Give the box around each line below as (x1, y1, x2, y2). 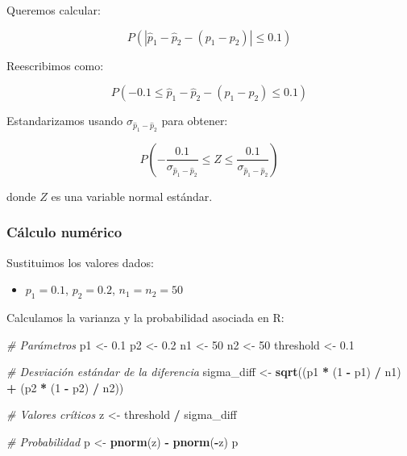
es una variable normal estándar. (51, 187, 213, 204)
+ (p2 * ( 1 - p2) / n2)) (6, 379, 124, 395)
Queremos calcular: (6, 2, 101, 18)
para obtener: (161, 112, 228, 129)
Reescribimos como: (6, 56, 104, 73)
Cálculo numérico (6, 222, 123, 242)
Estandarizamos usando (6, 112, 123, 129)
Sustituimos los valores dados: (6, 253, 154, 270)
